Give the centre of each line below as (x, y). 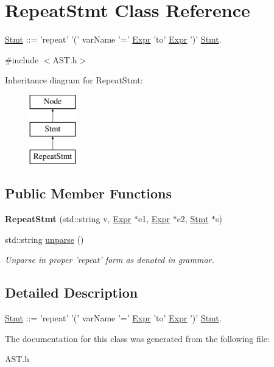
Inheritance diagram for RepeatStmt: (74, 80)
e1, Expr (154, 219)
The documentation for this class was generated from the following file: (137, 338)
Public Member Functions (88, 193)
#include (22, 59)
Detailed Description (72, 292)
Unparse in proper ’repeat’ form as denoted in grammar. (110, 260)
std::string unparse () (44, 239)
